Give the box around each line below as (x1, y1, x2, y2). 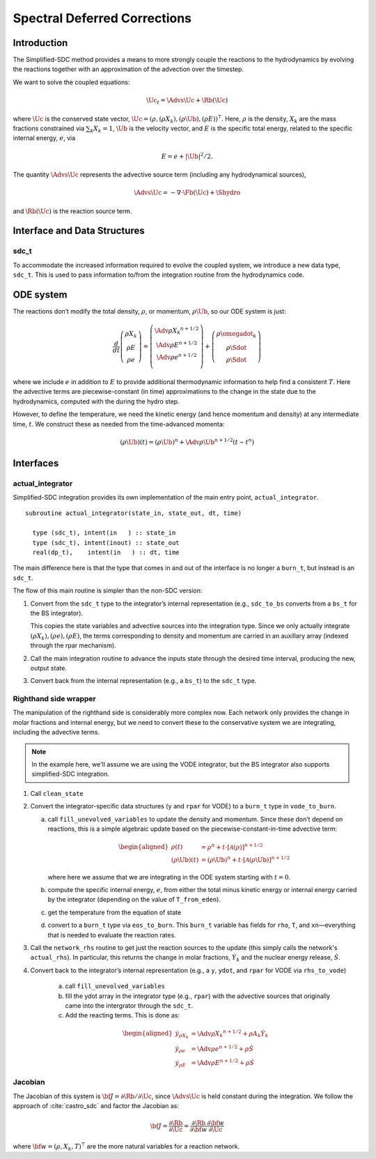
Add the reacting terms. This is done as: (65, 1011, 180, 1020)
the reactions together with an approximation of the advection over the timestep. (13, 65, 244, 73)
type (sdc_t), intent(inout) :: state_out (32, 539, 180, 546)
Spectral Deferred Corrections (13, 10, 191, 26)
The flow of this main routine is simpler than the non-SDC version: (13, 586, 203, 595)
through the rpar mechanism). (30, 641, 116, 650)
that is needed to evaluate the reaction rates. (47, 930, 177, 939)
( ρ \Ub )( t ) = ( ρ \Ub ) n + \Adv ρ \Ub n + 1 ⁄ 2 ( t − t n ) (119, 437, 255, 446)
